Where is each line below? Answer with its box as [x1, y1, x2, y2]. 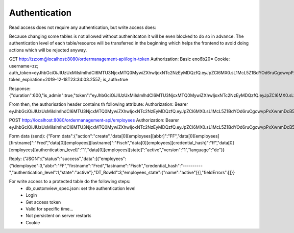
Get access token [25, 199, 61, 205]
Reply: [9, 156, 22, 162]
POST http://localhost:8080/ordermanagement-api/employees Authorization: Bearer [9, 117, 179, 123]
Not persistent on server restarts [25, 213, 92, 219]
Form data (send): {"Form [9, 133, 61, 139]
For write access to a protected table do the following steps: [9, 179, 131, 185]
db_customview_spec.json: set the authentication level [25, 185, 136, 191]
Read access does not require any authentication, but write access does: [9, 24, 156, 30]
